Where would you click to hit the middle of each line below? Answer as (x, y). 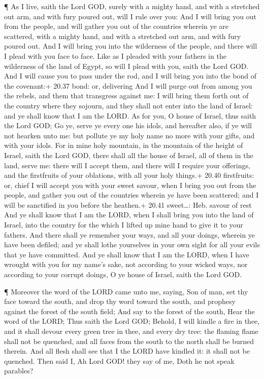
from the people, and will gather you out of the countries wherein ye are (117, 26)
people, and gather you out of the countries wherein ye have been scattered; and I (131, 195)
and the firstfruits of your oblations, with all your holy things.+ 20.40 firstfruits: (129, 175)
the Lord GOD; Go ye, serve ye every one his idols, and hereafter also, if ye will (128, 125)
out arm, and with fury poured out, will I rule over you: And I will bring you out (130, 16)
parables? (19, 371)
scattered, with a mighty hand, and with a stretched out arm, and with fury (123, 36)
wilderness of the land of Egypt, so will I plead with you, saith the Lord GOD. (126, 66)
